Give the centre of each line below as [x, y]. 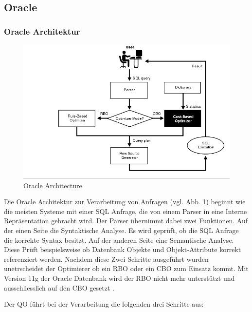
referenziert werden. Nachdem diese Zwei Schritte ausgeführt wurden [106, 259]
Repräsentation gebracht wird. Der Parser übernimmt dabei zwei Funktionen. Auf [126, 221]
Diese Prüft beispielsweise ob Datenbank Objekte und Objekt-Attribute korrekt [123, 249]
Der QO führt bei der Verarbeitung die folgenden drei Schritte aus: [104, 304]
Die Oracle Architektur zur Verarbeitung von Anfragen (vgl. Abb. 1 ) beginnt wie [125, 202]
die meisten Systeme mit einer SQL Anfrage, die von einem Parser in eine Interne [126, 211]
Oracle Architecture [53, 185]
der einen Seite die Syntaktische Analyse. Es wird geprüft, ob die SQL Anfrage [121, 230]
